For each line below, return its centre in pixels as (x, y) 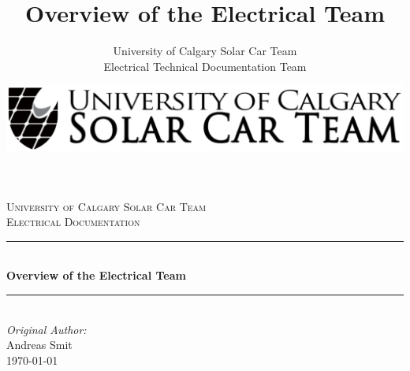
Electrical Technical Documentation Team (205, 66)
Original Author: (47, 329)
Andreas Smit (39, 345)
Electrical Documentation (73, 222)
